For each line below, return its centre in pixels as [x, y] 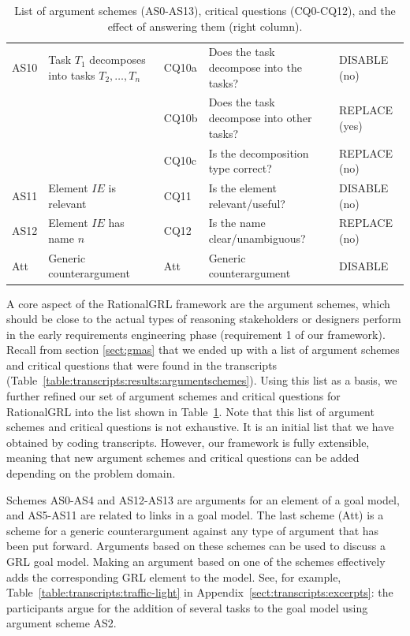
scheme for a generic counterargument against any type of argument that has [193, 530]
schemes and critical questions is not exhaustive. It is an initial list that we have [200, 427]
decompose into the [255, 67]
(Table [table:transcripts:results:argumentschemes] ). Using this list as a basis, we [202, 380]
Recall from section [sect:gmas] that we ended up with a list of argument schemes [203, 350]
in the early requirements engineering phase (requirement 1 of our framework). [196, 334]
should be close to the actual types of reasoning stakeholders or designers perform [204, 319]
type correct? [240, 168]
